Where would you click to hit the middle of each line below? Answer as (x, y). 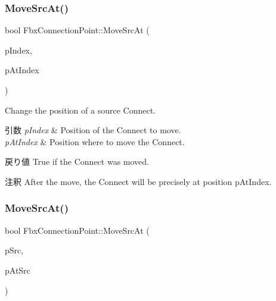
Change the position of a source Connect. (80, 110)
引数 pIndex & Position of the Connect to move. (93, 130)
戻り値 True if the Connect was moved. (77, 162)
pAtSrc (18, 270)
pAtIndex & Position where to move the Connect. (95, 141)
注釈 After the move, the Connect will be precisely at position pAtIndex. (138, 181)
